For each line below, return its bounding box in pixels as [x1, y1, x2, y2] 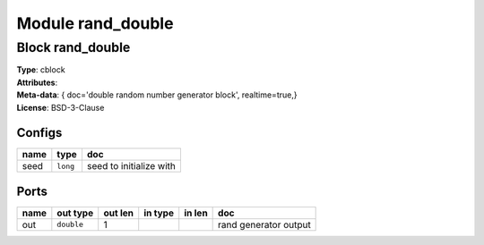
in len [184, 207, 208, 219]
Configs [16, 125, 63, 140]
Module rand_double [16, 13, 174, 33]
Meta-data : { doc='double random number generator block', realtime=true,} [16, 89, 298, 100]
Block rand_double [16, 39, 131, 55]
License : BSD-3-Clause [16, 102, 105, 113]
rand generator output [218, 218, 311, 231]
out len [103, 207, 134, 219]
